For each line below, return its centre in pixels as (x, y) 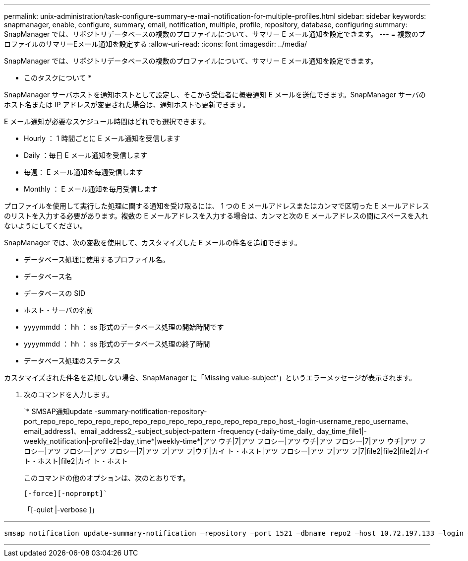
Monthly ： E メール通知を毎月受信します (91, 189)
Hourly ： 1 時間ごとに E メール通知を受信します (102, 138)
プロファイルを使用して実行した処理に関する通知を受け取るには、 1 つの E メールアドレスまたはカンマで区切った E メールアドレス (217, 206)
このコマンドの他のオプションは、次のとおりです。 (107, 478)
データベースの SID (55, 293)
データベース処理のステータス (72, 361)
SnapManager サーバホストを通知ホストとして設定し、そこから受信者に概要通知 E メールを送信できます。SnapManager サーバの (215, 95)
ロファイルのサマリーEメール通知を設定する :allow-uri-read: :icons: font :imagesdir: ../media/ (156, 44)
